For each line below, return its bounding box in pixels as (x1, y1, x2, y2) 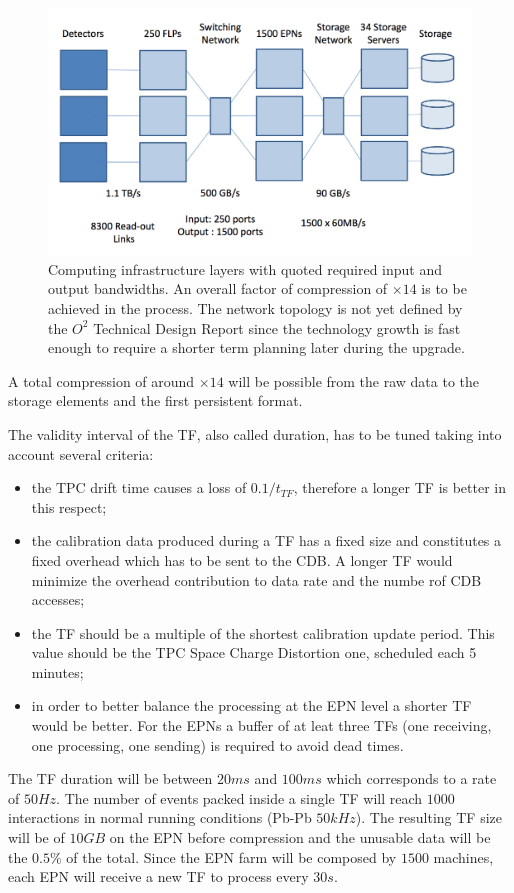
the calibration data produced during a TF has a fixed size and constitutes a (31, 530, 502, 551)
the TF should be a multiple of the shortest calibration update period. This (31, 622, 495, 643)
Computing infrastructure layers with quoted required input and (48, 258, 443, 279)
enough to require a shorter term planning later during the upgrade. (48, 337, 465, 358)
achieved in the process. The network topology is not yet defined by (48, 297, 463, 318)
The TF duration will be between (8, 768, 213, 789)
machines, (433, 846, 494, 867)
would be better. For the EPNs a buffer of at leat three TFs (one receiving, (31, 715, 492, 736)
